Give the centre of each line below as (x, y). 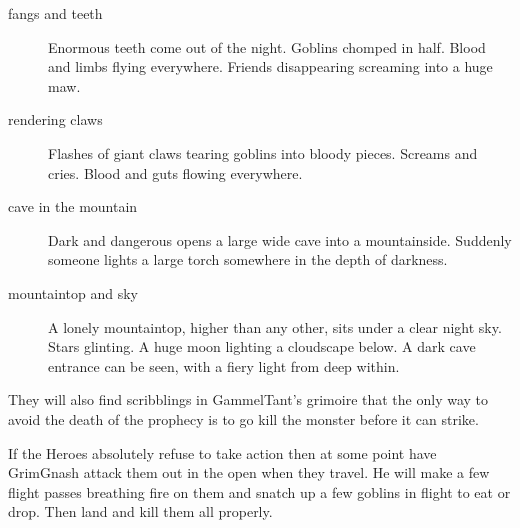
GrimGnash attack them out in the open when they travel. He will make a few (249, 472)
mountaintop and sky (73, 292)
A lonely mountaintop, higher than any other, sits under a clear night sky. (275, 326)
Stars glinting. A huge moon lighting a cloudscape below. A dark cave (262, 346)
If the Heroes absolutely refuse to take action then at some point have (222, 452)
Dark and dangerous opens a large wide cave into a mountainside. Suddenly (280, 239)
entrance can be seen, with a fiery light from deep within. (224, 365)
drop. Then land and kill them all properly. (140, 511)
